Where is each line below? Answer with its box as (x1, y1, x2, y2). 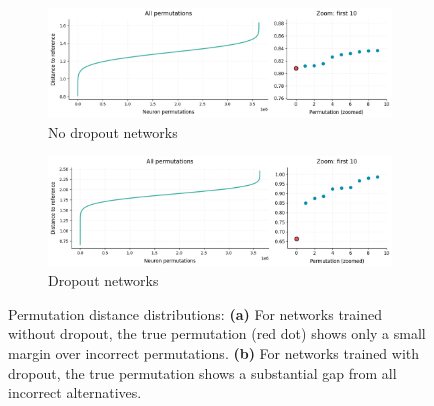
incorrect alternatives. (8, 382, 142, 403)
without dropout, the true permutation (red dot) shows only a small (8, 323, 426, 344)
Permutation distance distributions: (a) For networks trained (8, 303, 383, 324)
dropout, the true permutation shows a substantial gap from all (8, 362, 397, 383)
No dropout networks (48, 121, 178, 142)
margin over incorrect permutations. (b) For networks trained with (8, 342, 420, 363)
